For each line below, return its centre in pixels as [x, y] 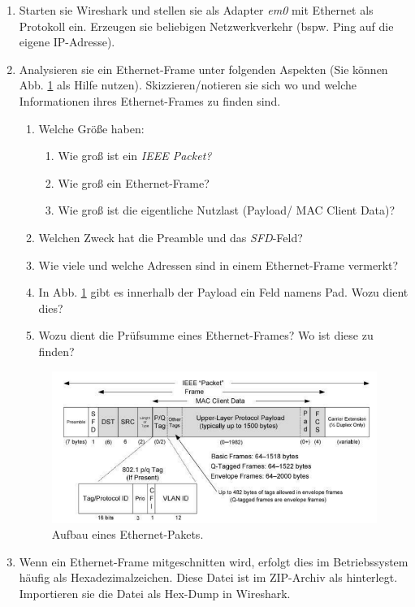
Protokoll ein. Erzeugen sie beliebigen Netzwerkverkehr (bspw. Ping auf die [206, 26]
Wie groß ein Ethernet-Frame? [134, 182]
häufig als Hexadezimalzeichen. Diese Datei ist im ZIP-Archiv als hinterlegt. [208, 577]
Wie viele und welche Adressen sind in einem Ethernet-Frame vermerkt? [218, 264]
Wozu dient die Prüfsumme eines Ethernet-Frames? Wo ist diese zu [206, 335]
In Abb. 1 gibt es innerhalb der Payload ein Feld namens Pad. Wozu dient [223, 292]
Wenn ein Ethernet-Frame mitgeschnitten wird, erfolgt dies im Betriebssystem [214, 561]
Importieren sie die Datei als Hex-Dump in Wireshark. [155, 593]
